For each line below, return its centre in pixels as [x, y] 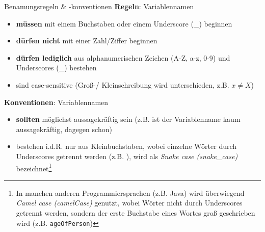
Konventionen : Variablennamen [56, 102]
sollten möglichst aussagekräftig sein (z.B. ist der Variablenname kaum [128, 119]
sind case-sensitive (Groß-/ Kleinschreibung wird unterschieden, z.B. [123, 84]
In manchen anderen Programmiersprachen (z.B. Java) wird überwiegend [130, 192]
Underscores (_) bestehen [56, 68]
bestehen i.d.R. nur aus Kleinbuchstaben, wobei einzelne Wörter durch [126, 146]
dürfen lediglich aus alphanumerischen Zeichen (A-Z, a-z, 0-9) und [123, 57]
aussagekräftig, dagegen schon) [64, 129]
